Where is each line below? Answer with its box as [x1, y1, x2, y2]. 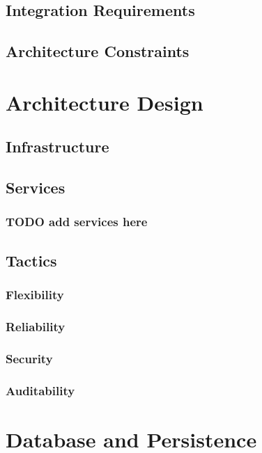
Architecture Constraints [6, 40, 190, 62]
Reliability [6, 317, 65, 335]
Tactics [6, 249, 57, 271]
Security [6, 349, 53, 367]
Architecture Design [6, 88, 203, 116]
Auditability [6, 381, 75, 399]
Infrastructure [6, 136, 109, 157]
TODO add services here [6, 213, 148, 230]
